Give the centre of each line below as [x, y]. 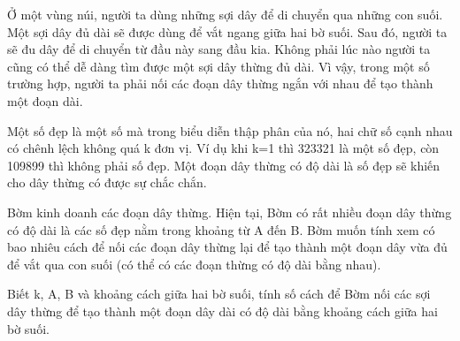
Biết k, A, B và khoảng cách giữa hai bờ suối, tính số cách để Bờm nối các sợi [219, 294]
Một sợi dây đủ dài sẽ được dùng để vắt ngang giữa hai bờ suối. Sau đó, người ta [227, 31]
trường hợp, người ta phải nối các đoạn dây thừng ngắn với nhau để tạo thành [220, 83]
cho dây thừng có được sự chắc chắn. [107, 182]
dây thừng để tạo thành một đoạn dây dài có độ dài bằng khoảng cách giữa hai [222, 311]
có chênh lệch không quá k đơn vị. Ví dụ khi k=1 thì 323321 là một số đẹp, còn [223, 148]
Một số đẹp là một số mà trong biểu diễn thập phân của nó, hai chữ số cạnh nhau [230, 130]
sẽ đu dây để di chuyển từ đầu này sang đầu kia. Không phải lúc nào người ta [219, 49]
